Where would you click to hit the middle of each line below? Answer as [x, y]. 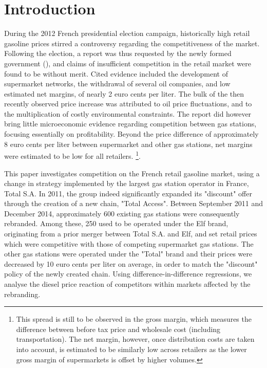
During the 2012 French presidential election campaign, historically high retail [127, 33]
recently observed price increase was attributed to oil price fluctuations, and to [128, 104]
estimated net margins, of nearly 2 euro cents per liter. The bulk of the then [124, 93]
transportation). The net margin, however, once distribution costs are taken [135, 339]
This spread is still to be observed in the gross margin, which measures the [134, 319]
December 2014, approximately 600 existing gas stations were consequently [122, 213]
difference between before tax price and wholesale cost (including [118, 329]
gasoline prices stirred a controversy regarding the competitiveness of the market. [132, 43]
